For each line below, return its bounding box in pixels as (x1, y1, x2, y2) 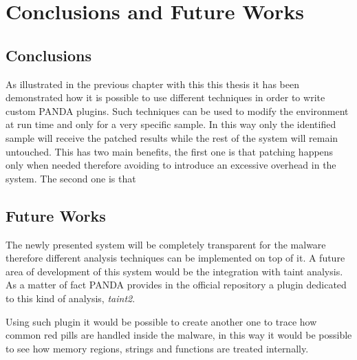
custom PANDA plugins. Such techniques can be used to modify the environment (6, 103, 349, 118)
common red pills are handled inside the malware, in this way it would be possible (6, 328, 352, 342)
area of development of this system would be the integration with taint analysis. (6, 264, 343, 278)
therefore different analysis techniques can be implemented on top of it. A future (6, 251, 345, 265)
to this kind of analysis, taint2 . (6, 290, 136, 305)
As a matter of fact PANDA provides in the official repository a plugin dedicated (6, 277, 347, 292)
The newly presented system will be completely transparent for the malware (6, 237, 326, 251)
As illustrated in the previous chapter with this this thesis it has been (6, 76, 299, 91)
